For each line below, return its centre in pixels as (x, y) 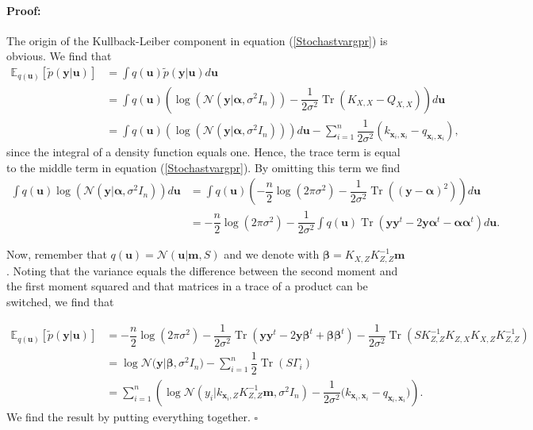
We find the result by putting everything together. (128, 416)
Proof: (24, 10)
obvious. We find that (59, 56)
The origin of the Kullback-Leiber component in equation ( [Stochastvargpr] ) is (197, 40)
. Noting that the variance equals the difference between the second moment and (202, 270)
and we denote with (272, 254)
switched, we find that (60, 302)
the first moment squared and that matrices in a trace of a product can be (187, 286)
